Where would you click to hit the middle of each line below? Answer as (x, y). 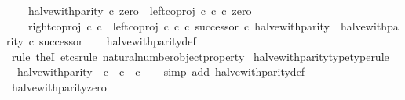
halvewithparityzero (59, 86)
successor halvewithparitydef (118, 41)
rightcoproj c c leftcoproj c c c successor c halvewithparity (179, 25)
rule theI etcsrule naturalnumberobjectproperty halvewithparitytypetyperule (200, 56)
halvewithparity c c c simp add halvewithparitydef (161, 71)
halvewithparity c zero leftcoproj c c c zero (140, 10)
